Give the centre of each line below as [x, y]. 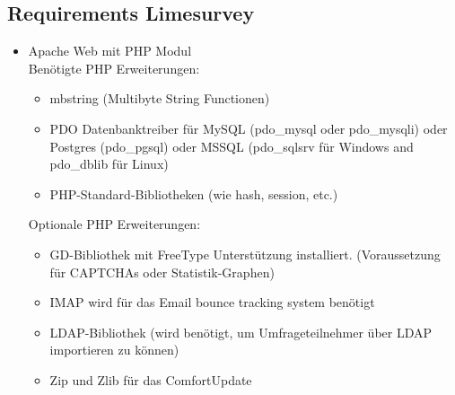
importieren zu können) [114, 350]
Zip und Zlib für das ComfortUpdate [151, 379]
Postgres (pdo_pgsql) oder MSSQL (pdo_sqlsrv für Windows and [232, 146]
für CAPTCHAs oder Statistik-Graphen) [162, 272]
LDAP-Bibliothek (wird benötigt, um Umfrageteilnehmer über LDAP [241, 332]
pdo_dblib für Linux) [109, 164]
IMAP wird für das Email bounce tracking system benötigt [212, 302]
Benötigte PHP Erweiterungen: [114, 68]
